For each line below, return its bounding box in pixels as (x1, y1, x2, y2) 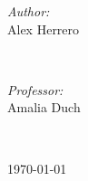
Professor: (7, 80, 64, 99)
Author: (7, 2, 50, 20)
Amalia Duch (7, 98, 81, 117)
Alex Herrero (7, 19, 80, 38)
